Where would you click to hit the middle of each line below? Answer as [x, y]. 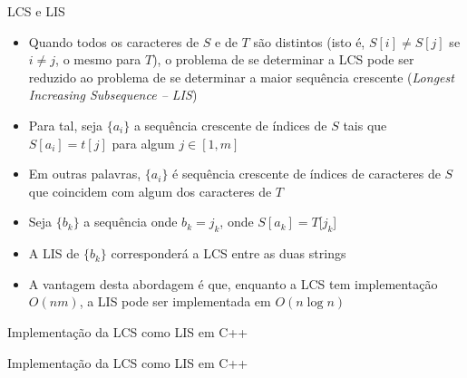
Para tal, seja [65, 125]
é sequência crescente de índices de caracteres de [306, 174]
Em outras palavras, [85, 174]
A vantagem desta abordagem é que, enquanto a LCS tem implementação [233, 283]
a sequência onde [131, 222]
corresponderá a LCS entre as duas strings [229, 253]
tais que [365, 125]
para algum [143, 143]
